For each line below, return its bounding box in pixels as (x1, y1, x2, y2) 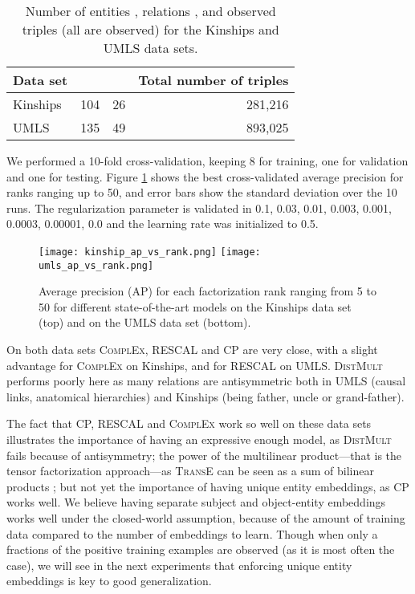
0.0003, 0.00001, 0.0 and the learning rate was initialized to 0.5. (6, 215, 319, 232)
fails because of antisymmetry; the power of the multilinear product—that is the (6, 446, 402, 463)
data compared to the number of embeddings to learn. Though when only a (6, 525, 378, 542)
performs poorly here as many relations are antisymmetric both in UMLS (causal (6, 372, 406, 389)
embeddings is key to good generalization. (6, 572, 212, 589)
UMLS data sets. (103, 39, 198, 57)
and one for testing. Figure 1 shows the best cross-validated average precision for (6, 168, 404, 185)
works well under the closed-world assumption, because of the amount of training (6, 510, 405, 526)
